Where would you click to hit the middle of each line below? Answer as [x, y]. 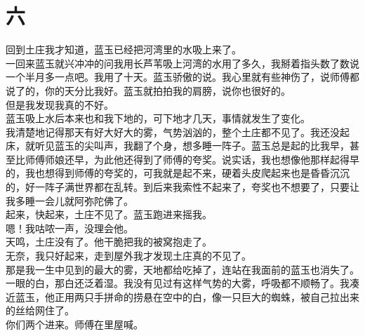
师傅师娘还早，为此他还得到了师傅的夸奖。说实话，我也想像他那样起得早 [192, 159]
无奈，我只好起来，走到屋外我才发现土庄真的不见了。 [128, 256]
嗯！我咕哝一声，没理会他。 [69, 228]
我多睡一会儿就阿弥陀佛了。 [69, 200]
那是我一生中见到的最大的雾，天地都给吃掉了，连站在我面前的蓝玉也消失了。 [182, 269]
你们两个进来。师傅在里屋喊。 [74, 324]
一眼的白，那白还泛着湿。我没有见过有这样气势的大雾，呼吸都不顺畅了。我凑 [182, 283]
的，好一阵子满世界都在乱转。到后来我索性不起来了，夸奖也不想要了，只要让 [182, 187]
